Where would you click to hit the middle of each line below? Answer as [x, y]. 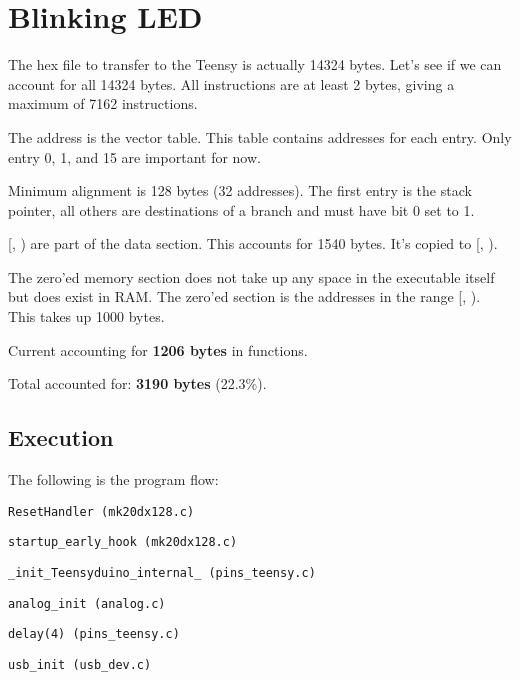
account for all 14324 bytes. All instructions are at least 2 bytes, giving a [231, 83]
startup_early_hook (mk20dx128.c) [123, 542]
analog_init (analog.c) [87, 603]
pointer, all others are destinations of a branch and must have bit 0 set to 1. [241, 209]
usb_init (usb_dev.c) [80, 664]
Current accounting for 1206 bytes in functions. [158, 349]
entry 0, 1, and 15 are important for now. [134, 156]
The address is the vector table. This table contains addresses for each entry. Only [260, 136]
